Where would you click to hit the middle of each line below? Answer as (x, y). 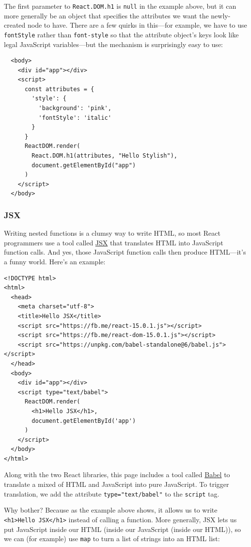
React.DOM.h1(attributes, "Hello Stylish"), (104, 156)
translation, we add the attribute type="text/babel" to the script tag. (112, 493)
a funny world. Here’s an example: (55, 261)
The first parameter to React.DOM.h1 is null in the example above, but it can (120, 6)
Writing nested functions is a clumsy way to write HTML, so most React (112, 233)
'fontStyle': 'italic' (75, 118)
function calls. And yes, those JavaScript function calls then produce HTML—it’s (125, 252)
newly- (221, 15)
